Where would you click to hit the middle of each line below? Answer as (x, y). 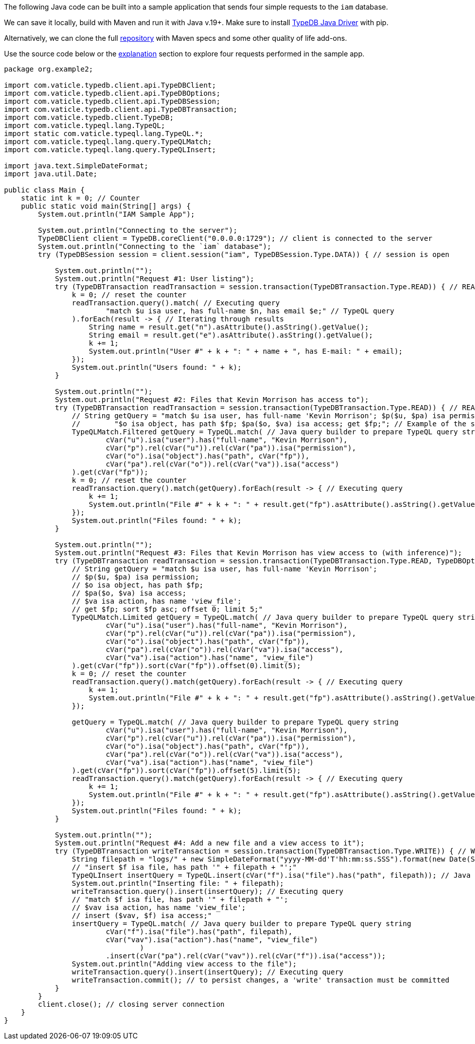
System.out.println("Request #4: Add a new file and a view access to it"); (210, 843)
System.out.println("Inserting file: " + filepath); (178, 883)
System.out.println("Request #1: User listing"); (155, 279)
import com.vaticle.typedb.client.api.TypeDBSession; (112, 101)
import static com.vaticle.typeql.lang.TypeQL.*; (104, 134)
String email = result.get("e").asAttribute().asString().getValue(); (231, 335)
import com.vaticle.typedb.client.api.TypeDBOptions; (112, 93)
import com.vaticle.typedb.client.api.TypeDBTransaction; (121, 109)
